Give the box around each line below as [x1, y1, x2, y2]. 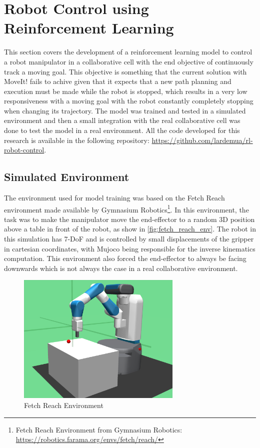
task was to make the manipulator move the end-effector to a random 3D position [4, 213, 255, 224]
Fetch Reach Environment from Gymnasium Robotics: [15, 424, 182, 434]
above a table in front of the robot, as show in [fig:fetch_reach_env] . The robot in [4, 223, 256, 234]
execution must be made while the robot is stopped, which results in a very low [4, 85, 247, 96]
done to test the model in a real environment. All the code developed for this [4, 125, 240, 135]
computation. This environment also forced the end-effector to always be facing [4, 253, 246, 263]
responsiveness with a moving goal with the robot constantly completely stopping [4, 95, 253, 106]
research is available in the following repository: [4, 134, 149, 145]
